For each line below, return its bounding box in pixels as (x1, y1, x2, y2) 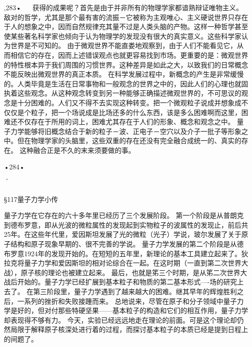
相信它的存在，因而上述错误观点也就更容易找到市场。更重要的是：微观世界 (10, 50, 248, 60)
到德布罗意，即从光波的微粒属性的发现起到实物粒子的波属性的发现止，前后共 (4, 219, 248, 230)
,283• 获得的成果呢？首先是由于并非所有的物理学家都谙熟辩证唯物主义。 (4, 2, 243, 12)
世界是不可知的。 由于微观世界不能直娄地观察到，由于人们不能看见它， (10, 40, 237, 50)
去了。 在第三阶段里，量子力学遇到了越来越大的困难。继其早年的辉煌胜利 (4, 286, 237, 297)
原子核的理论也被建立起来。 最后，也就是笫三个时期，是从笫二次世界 (20, 267, 240, 277)
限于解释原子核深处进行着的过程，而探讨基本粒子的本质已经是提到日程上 (17, 324, 248, 334)
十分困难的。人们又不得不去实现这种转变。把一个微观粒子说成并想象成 (17, 97, 241, 107)
